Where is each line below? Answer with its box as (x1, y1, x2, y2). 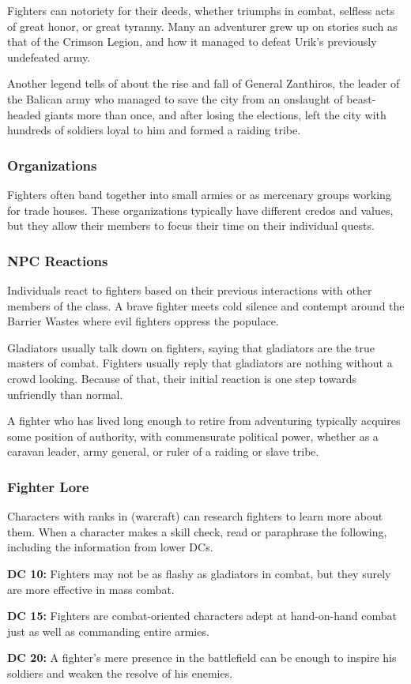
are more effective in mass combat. (7, 581, 175, 597)
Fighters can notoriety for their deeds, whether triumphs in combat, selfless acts (7, 2, 395, 18)
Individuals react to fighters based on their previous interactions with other (7, 281, 372, 298)
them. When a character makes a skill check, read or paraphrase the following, (7, 523, 387, 539)
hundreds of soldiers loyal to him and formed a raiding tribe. (7, 122, 301, 138)
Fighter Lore (7, 476, 89, 496)
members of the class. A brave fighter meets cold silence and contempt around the (7, 297, 405, 314)
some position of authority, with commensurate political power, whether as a (7, 427, 379, 444)
